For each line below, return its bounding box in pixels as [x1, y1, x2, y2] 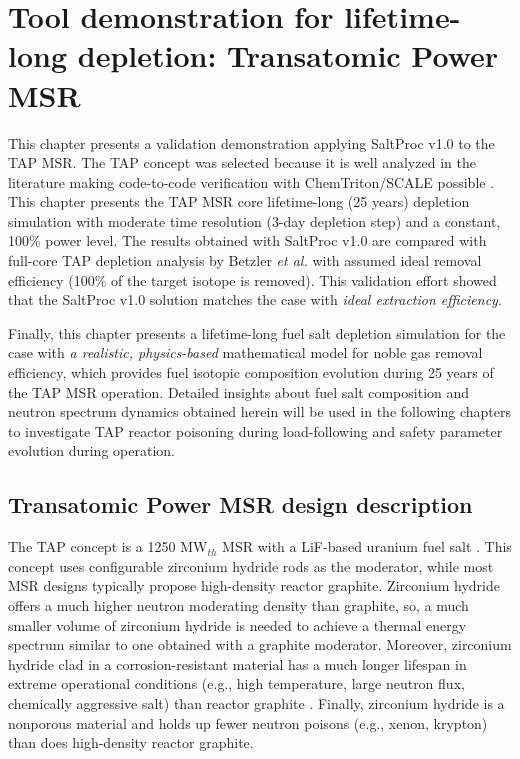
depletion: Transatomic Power [77, 35, 499, 76]
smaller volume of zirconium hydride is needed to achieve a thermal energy [8, 614, 467, 635]
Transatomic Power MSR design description [8, 489, 473, 520]
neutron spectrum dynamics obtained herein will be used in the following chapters [8, 401, 511, 422]
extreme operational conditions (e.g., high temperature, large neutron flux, [8, 673, 465, 694]
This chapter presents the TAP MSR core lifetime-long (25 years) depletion [8, 191, 470, 212]
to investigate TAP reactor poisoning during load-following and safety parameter [8, 420, 503, 441]
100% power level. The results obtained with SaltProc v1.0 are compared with [8, 230, 487, 251]
